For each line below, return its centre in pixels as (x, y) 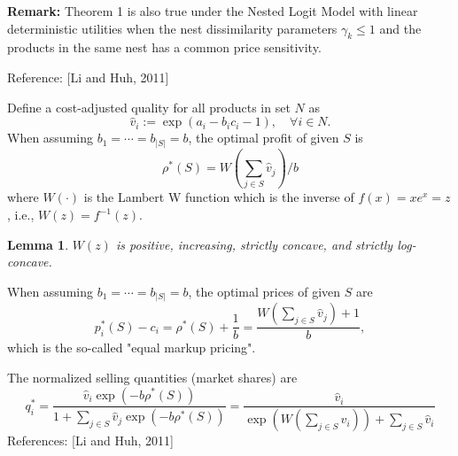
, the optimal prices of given (264, 291)
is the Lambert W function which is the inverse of (219, 197)
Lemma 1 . (38, 244)
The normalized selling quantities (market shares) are (152, 377)
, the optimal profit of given (264, 138)
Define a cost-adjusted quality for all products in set (149, 107)
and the (400, 28)
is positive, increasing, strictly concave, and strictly (254, 244)
